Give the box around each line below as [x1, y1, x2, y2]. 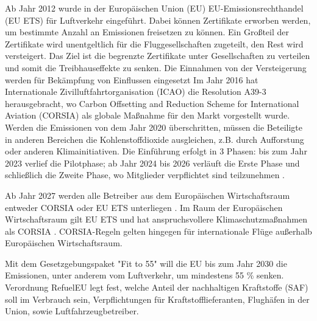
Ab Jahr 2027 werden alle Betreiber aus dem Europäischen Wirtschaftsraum [5, 188, 290, 201]
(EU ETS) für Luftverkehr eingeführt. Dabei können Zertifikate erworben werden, [5, 13, 311, 26]
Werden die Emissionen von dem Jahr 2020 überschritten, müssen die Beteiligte [5, 120, 302, 133]
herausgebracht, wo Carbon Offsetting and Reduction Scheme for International [5, 97, 299, 109]
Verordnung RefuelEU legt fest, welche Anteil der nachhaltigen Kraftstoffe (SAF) [5, 281, 308, 294]
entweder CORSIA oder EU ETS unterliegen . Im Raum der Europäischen [5, 201, 283, 213]
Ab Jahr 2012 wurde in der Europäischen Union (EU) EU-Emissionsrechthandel [5, 2, 304, 14]
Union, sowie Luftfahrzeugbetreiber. [5, 305, 139, 317]
